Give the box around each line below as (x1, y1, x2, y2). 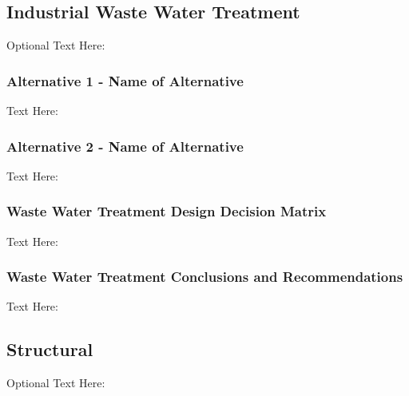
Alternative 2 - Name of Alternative (6, 136, 244, 156)
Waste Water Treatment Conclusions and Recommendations (6, 267, 403, 287)
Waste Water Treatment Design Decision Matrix (6, 201, 327, 221)
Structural (6, 337, 93, 362)
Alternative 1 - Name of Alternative (6, 70, 244, 90)
